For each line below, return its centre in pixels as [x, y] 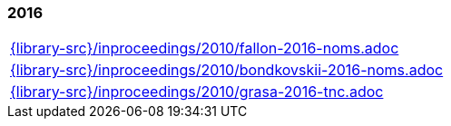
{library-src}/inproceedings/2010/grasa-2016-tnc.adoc [197, 92]
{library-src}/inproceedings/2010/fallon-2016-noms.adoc [205, 48]
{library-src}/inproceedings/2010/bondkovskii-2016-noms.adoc [227, 70]
